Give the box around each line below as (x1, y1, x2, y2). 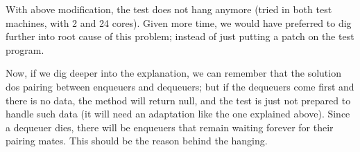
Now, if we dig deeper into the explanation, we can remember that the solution (6, 66, 341, 80)
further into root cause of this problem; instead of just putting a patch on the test (6, 29, 354, 44)
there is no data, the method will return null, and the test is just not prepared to (6, 93, 351, 107)
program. (6, 42, 44, 57)
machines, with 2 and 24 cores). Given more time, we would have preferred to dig (6, 15, 352, 30)
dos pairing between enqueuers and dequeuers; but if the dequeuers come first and (6, 79, 354, 93)
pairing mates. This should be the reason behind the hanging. (6, 133, 268, 148)
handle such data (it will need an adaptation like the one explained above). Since (6, 106, 350, 121)
